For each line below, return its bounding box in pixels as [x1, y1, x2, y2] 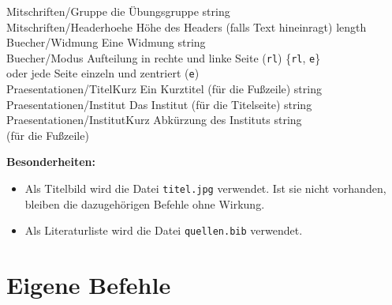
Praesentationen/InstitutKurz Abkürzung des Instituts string [6, 111, 302, 128]
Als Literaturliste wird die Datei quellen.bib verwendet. [24, 222, 303, 239]
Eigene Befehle [6, 269, 171, 301]
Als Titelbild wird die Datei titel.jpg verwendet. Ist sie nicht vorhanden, [24, 180, 386, 197]
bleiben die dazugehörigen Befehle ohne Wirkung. [24, 195, 265, 212]
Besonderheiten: [6, 153, 95, 170]
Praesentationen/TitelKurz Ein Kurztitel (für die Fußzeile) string [6, 81, 322, 97]
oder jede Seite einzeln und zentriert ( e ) [6, 65, 200, 81]
